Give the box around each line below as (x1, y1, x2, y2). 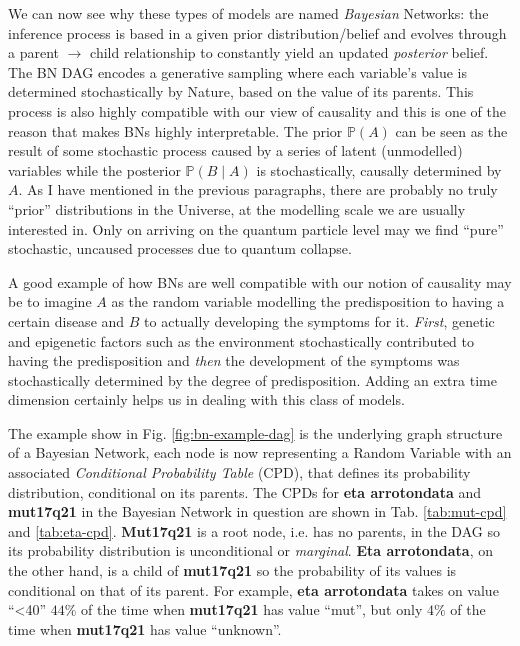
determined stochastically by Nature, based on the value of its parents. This (8, 81, 474, 102)
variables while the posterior (8, 159, 181, 180)
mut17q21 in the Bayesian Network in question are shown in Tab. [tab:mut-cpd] (8, 501, 507, 522)
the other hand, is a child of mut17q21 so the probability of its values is (8, 560, 457, 581)
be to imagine (8, 291, 92, 312)
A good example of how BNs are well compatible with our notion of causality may (8, 271, 512, 292)
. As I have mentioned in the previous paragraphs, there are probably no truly (18, 179, 498, 200)
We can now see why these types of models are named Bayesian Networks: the (8, 3, 489, 23)
